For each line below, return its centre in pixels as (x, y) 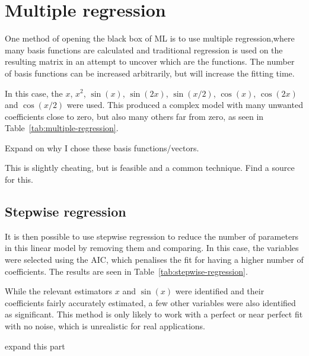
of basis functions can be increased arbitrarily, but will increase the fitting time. (150, 73)
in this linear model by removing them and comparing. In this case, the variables (152, 248)
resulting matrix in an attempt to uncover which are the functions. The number (150, 61)
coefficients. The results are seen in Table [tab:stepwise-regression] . (126, 271)
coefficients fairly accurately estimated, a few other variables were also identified (150, 302)
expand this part (35, 346)
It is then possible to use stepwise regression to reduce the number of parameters (152, 236)
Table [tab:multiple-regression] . (62, 128)
